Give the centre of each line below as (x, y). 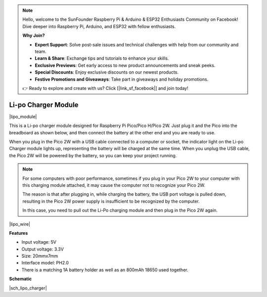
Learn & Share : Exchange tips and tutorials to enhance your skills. (102, 58)
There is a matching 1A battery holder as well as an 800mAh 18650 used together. (105, 270)
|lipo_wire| (20, 224)
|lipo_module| (23, 117)
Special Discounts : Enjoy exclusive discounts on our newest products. (107, 72)
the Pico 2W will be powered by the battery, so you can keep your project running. (93, 155)
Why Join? (34, 36)
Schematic (21, 279)
